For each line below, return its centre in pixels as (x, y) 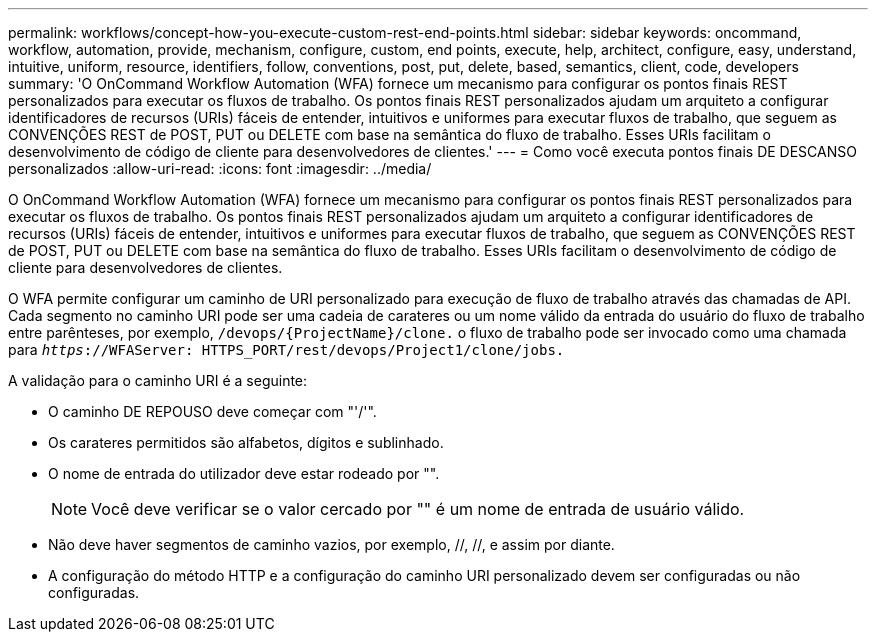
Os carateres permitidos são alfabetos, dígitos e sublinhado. (246, 442)
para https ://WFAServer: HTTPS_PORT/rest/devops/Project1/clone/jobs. (286, 349)
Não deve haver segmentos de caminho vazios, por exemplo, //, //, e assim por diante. (331, 544)
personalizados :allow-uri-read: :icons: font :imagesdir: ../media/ (220, 168)
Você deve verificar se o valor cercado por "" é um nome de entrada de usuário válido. (418, 509)
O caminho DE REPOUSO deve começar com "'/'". (212, 411)
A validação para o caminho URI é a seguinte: (158, 380)
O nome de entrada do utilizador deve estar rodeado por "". (244, 473)
